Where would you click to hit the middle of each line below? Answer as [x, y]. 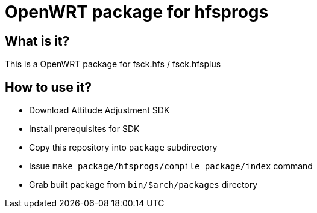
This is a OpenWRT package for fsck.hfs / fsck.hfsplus [113, 64]
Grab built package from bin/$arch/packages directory [143, 185]
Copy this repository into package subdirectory [123, 148]
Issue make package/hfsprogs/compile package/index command [171, 166]
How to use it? [48, 87]
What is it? [37, 41]
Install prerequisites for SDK [84, 129]
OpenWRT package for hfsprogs [137, 12]
